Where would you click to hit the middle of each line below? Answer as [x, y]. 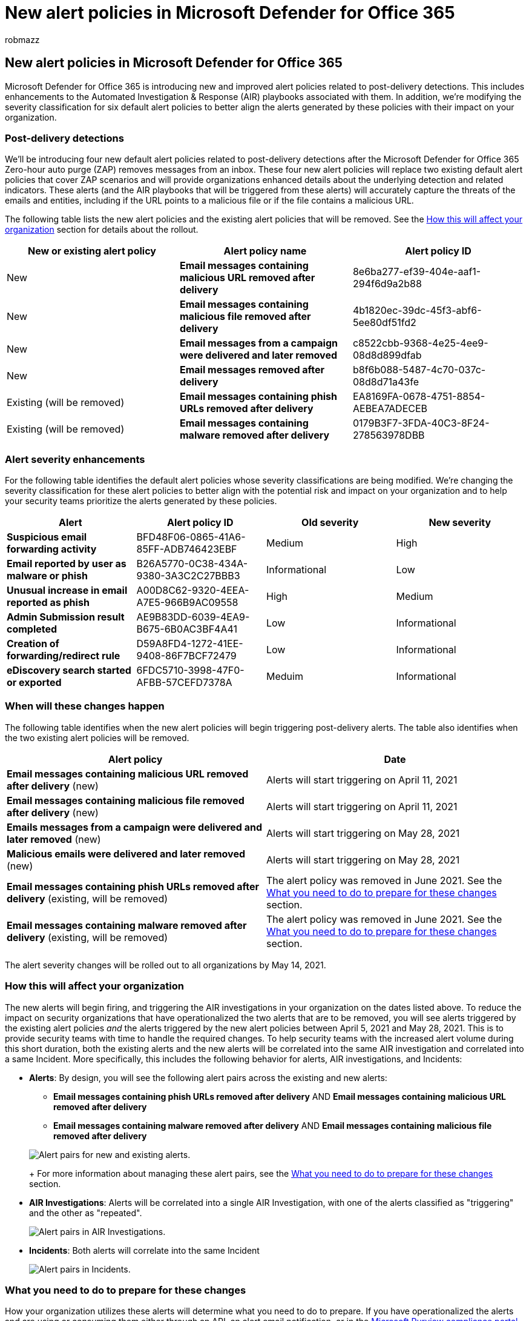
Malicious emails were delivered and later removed [126, 853]
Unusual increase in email [67, 591]
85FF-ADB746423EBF [187, 549]
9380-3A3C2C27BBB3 [188, 576]
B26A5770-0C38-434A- [192, 564]
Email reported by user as [67, 564]
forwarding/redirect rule [64, 656]
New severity [460, 523]
